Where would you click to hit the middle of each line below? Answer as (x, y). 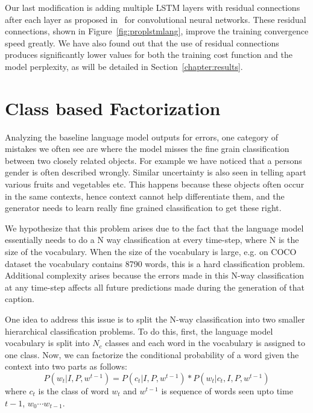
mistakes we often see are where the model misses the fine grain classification (147, 149)
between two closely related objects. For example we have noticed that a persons (153, 160)
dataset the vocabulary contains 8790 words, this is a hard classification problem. (155, 263)
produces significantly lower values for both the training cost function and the (149, 55)
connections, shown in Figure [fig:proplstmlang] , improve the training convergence (157, 31)
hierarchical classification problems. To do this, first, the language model (139, 331)
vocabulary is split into (47, 343)
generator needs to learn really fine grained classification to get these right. (143, 208)
